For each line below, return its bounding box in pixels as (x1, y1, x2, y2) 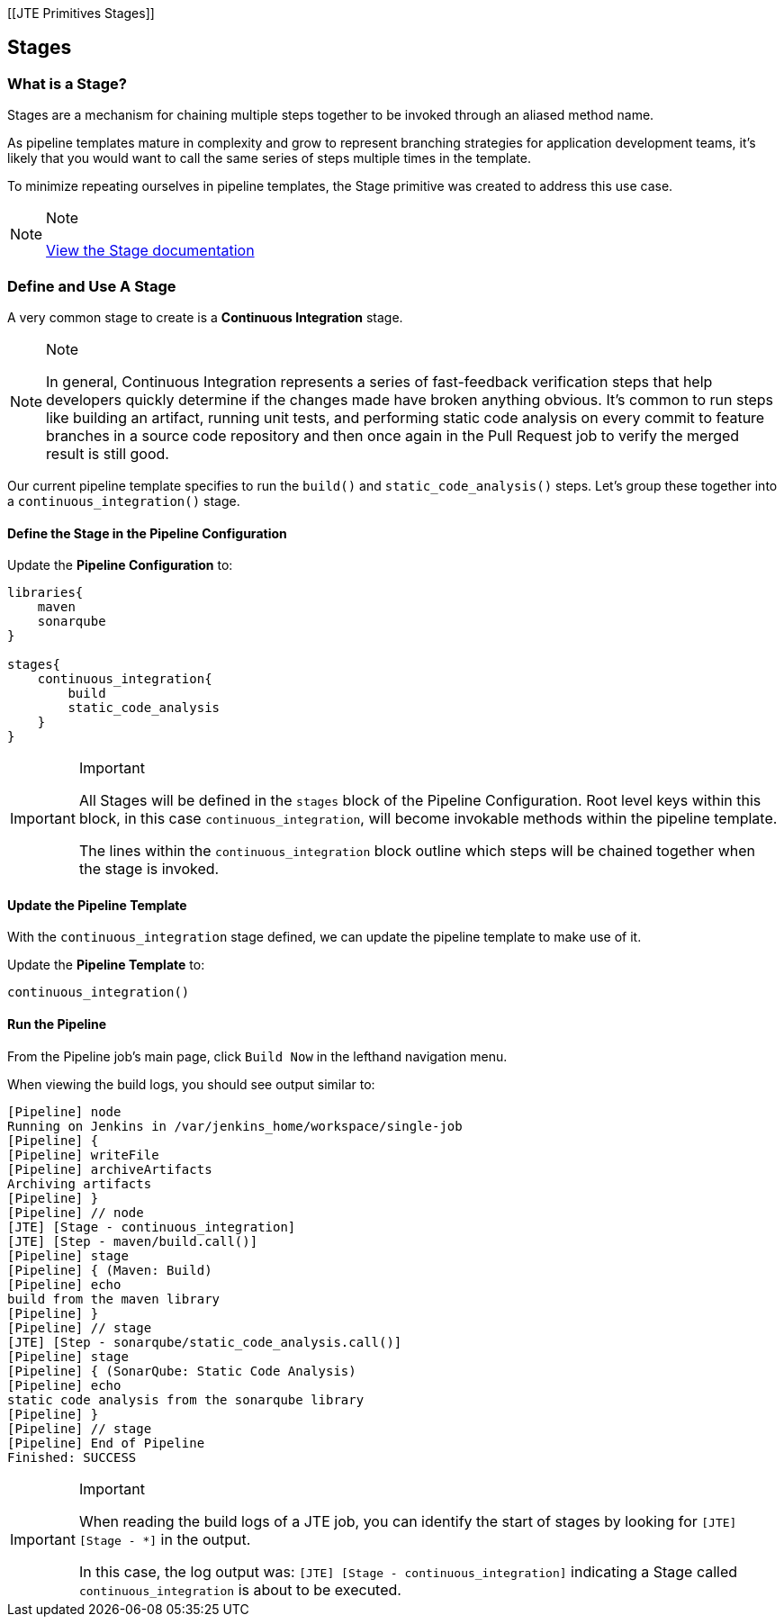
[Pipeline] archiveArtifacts (7, 1161, 212, 1177)
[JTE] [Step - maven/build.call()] (7, 1233, 258, 1249)
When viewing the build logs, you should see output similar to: (7, 1076, 375, 1092)
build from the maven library (7, 1291, 221, 1306)
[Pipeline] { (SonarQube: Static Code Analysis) (7, 1363, 356, 1378)
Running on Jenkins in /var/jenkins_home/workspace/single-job (7, 1118, 463, 1133)
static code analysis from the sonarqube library (7, 1392, 365, 1407)
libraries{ (7, 585, 84, 600)
